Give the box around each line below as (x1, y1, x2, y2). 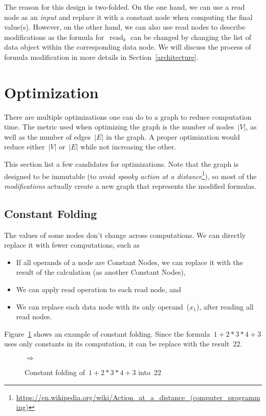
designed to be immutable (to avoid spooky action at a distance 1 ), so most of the (4, 169, 257, 181)
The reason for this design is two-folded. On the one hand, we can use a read (4, 2, 245, 12)
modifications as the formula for (4, 31, 104, 42)
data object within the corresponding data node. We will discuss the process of (4, 41, 251, 52)
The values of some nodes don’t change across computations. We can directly (4, 229, 246, 240)
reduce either (4, 141, 45, 152)
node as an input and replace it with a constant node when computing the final (4, 11, 253, 22)
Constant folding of (25, 367, 85, 378)
